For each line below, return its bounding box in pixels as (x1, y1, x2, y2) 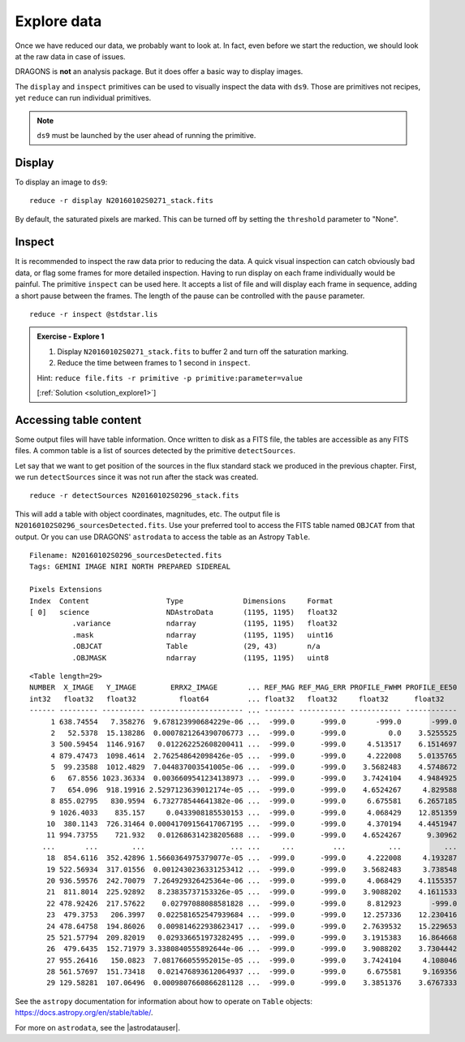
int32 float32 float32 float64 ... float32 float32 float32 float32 (29, 694, 445, 703)
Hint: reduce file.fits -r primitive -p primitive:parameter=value (37, 373, 304, 383)
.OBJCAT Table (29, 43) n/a (71, 642, 321, 651)
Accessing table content (15, 413, 142, 426)
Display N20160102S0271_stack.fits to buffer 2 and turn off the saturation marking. (57, 346, 349, 357)
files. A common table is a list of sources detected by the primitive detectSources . (15, 446, 296, 456)
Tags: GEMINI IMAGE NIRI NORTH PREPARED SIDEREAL (29, 562, 231, 572)
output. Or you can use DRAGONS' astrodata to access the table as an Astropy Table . (15, 532, 311, 542)
